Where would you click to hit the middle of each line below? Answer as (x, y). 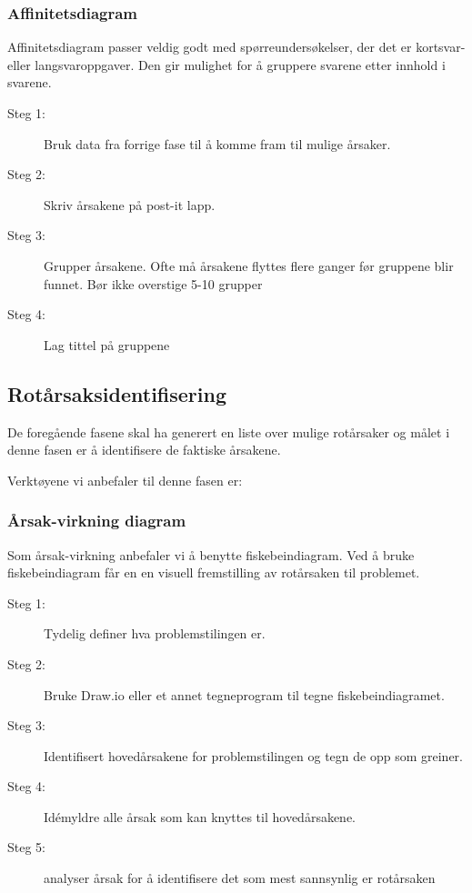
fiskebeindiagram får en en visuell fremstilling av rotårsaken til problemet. (214, 572)
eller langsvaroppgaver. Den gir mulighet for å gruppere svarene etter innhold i (226, 64)
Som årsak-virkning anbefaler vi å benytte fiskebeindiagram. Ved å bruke (211, 554)
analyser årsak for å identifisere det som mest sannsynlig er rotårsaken (240, 878)
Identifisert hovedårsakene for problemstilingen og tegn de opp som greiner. (253, 755)
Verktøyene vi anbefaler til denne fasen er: (125, 480)
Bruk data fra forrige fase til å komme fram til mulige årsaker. (217, 143)
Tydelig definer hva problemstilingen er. (155, 633)
